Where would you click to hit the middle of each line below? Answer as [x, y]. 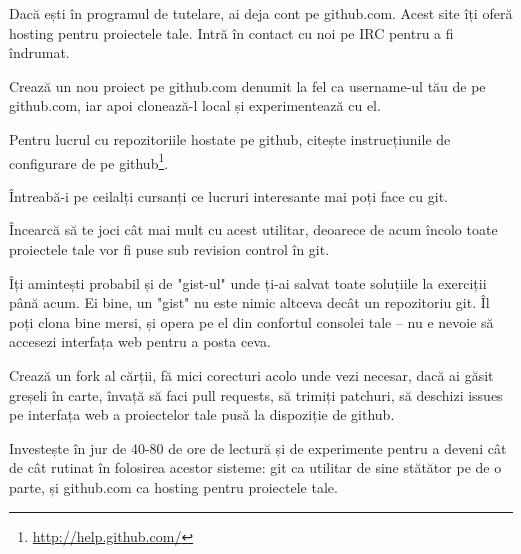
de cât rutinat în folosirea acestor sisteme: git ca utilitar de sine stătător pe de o [255, 467]
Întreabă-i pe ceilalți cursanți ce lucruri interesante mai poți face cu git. [228, 195]
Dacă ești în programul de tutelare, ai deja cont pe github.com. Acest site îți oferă [261, 13]
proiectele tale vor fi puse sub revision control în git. [169, 249]
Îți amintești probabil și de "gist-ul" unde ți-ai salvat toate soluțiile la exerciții [248, 282]
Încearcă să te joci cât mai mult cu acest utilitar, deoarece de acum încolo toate [253, 229]
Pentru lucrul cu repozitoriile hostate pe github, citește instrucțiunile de [230, 138]
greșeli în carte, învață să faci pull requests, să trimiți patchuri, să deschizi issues [256, 394]
